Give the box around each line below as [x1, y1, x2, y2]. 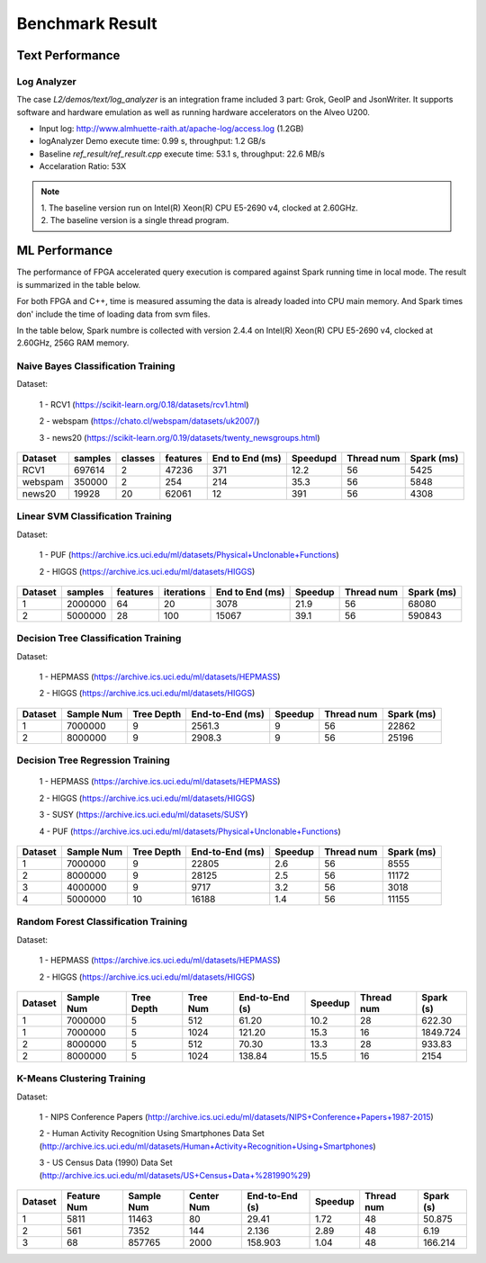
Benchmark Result [16, 13, 157, 33]
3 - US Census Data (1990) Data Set [39, 1157, 173, 1169]
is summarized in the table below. [16, 279, 141, 290]
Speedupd [291, 452, 337, 464]
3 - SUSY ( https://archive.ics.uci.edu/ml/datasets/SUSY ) [39, 810, 248, 820]
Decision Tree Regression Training [16, 754, 170, 766]
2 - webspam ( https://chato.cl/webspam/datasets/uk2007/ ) [39, 416, 260, 426]
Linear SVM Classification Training [16, 510, 173, 523]
